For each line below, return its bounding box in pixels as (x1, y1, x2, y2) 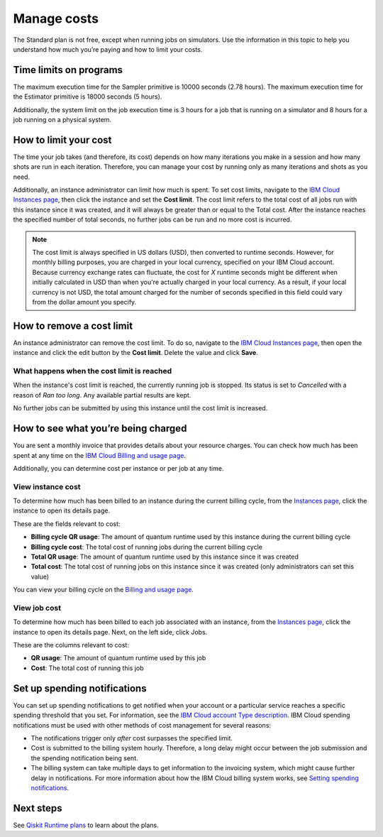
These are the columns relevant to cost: (13, 641, 129, 650)
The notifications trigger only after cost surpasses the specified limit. (30, 733, 233, 742)
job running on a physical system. (13, 116, 112, 124)
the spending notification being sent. (30, 753, 138, 762)
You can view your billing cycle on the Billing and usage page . (13, 586, 194, 594)
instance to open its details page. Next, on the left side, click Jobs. (13, 628, 208, 636)
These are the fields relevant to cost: (13, 519, 121, 528)
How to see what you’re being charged (13, 422, 187, 434)
